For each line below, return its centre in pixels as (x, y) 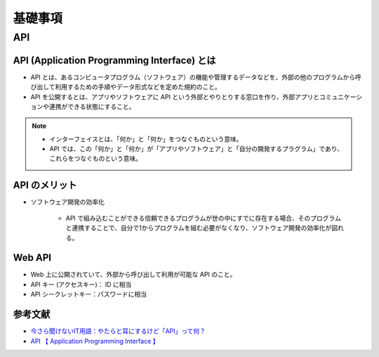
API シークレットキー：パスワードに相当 (89, 294)
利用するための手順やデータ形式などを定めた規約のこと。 (138, 87)
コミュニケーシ (341, 97)
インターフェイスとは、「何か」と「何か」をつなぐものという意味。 (146, 139)
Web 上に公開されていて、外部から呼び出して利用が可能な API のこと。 (133, 275)
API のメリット (45, 185)
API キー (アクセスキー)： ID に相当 (81, 284)
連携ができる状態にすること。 (92, 106)
